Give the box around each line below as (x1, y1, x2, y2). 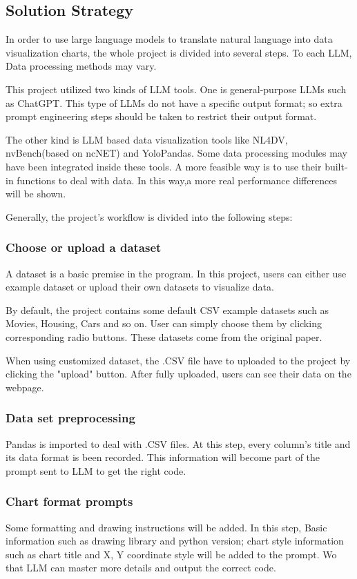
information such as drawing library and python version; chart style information (6, 533, 344, 548)
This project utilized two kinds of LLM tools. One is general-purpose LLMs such (6, 81, 347, 96)
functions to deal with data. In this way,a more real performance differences (17, 173, 337, 187)
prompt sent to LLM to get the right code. (6, 463, 186, 478)
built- (325, 159, 348, 173)
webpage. (6, 380, 44, 394)
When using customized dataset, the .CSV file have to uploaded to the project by (6, 353, 351, 367)
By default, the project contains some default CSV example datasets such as (6, 302, 329, 317)
